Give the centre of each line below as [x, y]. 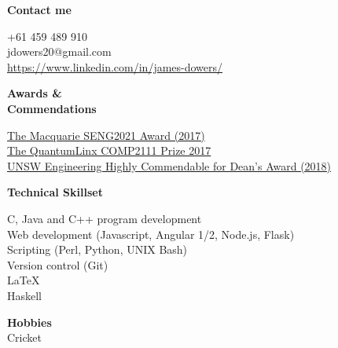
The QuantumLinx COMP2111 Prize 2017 [109, 150]
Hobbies [29, 322]
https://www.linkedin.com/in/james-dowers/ [115, 66]
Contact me [39, 9]
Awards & [35, 93]
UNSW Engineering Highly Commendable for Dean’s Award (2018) [169, 165]
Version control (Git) [58, 264]
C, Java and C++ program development [105, 218]
